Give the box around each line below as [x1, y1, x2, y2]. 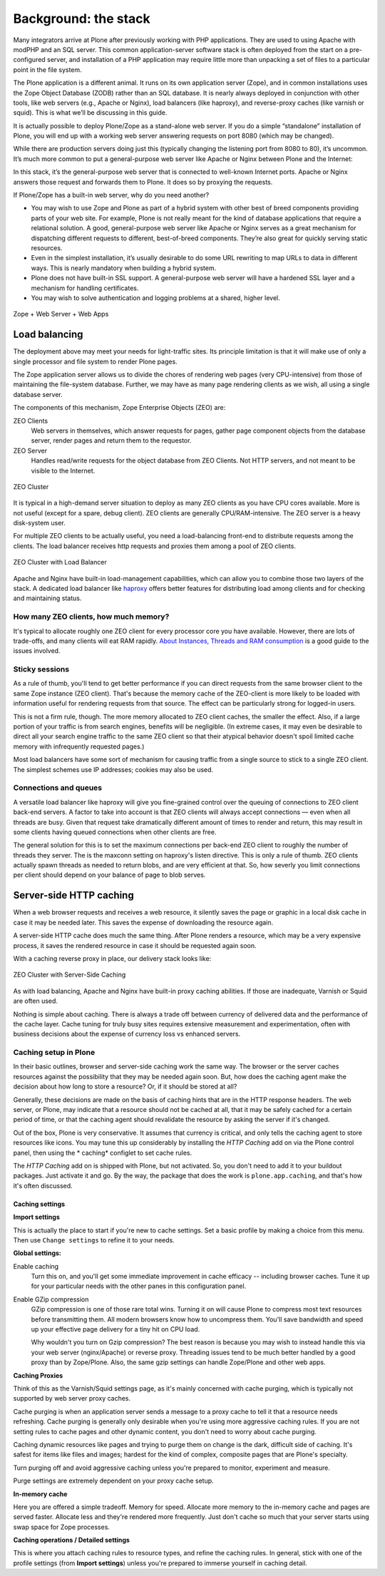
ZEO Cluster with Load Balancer [13, 558, 107, 567]
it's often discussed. [13, 1181, 73, 1190]
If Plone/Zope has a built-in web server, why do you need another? [13, 191, 210, 200]
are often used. [13, 996, 58, 1005]
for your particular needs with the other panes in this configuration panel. [31, 1282, 247, 1290]
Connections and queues [13, 783, 103, 793]
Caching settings [13, 1200, 66, 1208]
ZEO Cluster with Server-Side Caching [13, 970, 126, 979]
